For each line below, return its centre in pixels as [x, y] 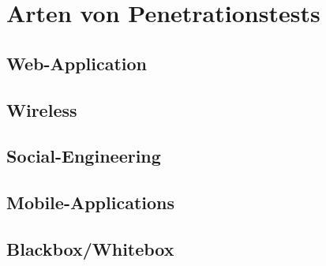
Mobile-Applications [91, 202]
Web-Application [77, 63]
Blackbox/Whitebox [90, 248]
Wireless [42, 109]
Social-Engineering [84, 156]
